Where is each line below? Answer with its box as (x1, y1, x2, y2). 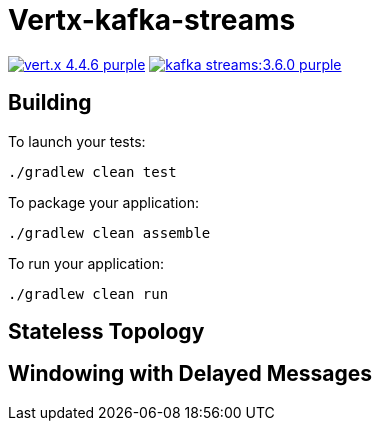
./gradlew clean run (8, 285, 169, 302)
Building (8, 90, 92, 116)
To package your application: (8, 193, 200, 211)
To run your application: (8, 254, 164, 272)
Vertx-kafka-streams (8, 3, 296, 37)
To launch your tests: (8, 132, 146, 150)
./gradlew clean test (8, 163, 177, 180)
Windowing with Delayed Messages (8, 361, 373, 387)
